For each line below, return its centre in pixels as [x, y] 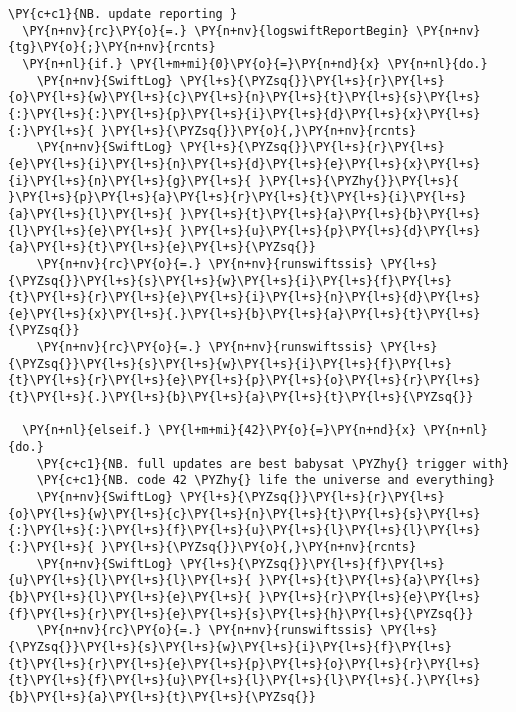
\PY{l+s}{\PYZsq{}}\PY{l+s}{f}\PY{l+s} [312, 563]
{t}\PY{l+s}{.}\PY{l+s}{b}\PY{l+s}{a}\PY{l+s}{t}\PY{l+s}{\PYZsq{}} [241, 397]
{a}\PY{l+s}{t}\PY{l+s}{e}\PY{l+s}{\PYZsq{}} [162, 247]
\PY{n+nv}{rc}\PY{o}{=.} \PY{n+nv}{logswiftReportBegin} [215, 30]
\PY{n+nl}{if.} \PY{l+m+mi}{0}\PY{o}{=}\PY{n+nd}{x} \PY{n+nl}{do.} [255, 63]
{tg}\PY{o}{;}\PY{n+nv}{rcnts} [112, 47]
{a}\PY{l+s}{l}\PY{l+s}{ [90, 213]
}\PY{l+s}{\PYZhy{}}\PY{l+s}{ [359, 180]
